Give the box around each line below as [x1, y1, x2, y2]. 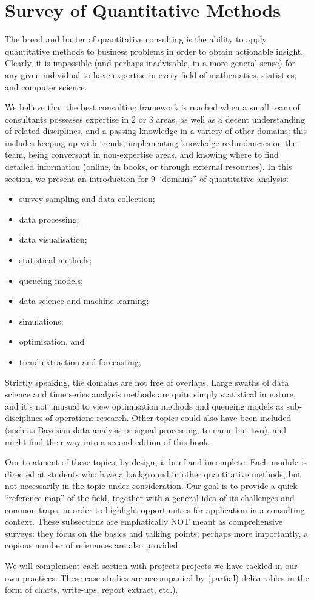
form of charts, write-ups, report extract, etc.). [5, 583, 178, 596]
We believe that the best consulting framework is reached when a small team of [5, 101, 300, 113]
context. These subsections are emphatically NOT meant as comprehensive [5, 515, 283, 528]
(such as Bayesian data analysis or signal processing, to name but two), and [5, 423, 287, 436]
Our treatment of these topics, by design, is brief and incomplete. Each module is [5, 456, 307, 468]
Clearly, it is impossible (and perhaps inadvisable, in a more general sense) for [5, 56, 296, 69]
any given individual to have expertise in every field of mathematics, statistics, [5, 68, 297, 81]
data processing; [19, 212, 79, 225]
